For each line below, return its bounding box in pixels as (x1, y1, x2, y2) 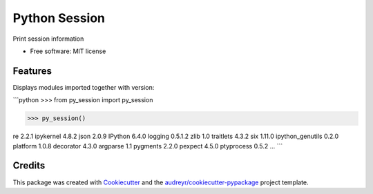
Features (12, 65, 52, 77)
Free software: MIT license (30, 47, 106, 55)
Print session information (12, 35, 84, 43)
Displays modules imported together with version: (12, 83, 155, 91)
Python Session (12, 10, 106, 26)
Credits (12, 159, 46, 172)
